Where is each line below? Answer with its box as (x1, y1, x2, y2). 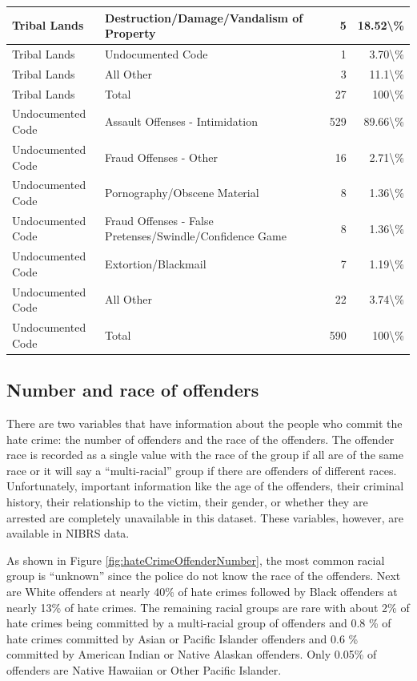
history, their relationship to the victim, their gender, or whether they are (6, 493, 368, 510)
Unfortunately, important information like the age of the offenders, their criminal (6, 478, 404, 494)
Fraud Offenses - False (105, 212, 214, 228)
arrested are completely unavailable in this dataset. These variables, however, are (6, 509, 404, 526)
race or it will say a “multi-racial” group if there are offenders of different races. (6, 461, 397, 478)
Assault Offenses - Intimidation (105, 113, 258, 130)
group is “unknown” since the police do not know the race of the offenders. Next (6, 567, 401, 584)
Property (105, 25, 156, 42)
